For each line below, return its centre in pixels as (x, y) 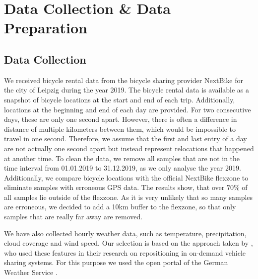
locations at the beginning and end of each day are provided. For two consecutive (128, 109)
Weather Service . (31, 272)
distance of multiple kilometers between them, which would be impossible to (120, 129)
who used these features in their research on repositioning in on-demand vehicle (125, 252)
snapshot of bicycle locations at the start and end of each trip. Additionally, (120, 99)
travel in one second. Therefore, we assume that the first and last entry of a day (126, 139)
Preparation (46, 28)
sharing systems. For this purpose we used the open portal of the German (116, 262)
